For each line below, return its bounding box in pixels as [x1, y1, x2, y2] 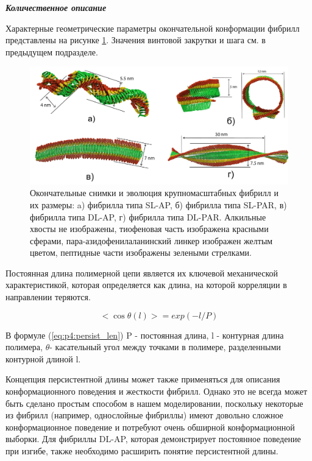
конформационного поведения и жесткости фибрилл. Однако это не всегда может [5, 385, 308, 398]
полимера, [5, 340, 43, 353]
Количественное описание [5, 1, 107, 13]
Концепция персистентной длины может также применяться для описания [5, 373, 280, 385]
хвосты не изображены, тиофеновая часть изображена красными [30, 222, 269, 235]
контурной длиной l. [5, 352, 81, 365]
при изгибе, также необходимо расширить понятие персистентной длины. [5, 445, 278, 457]
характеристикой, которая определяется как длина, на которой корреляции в [5, 278, 287, 291]
